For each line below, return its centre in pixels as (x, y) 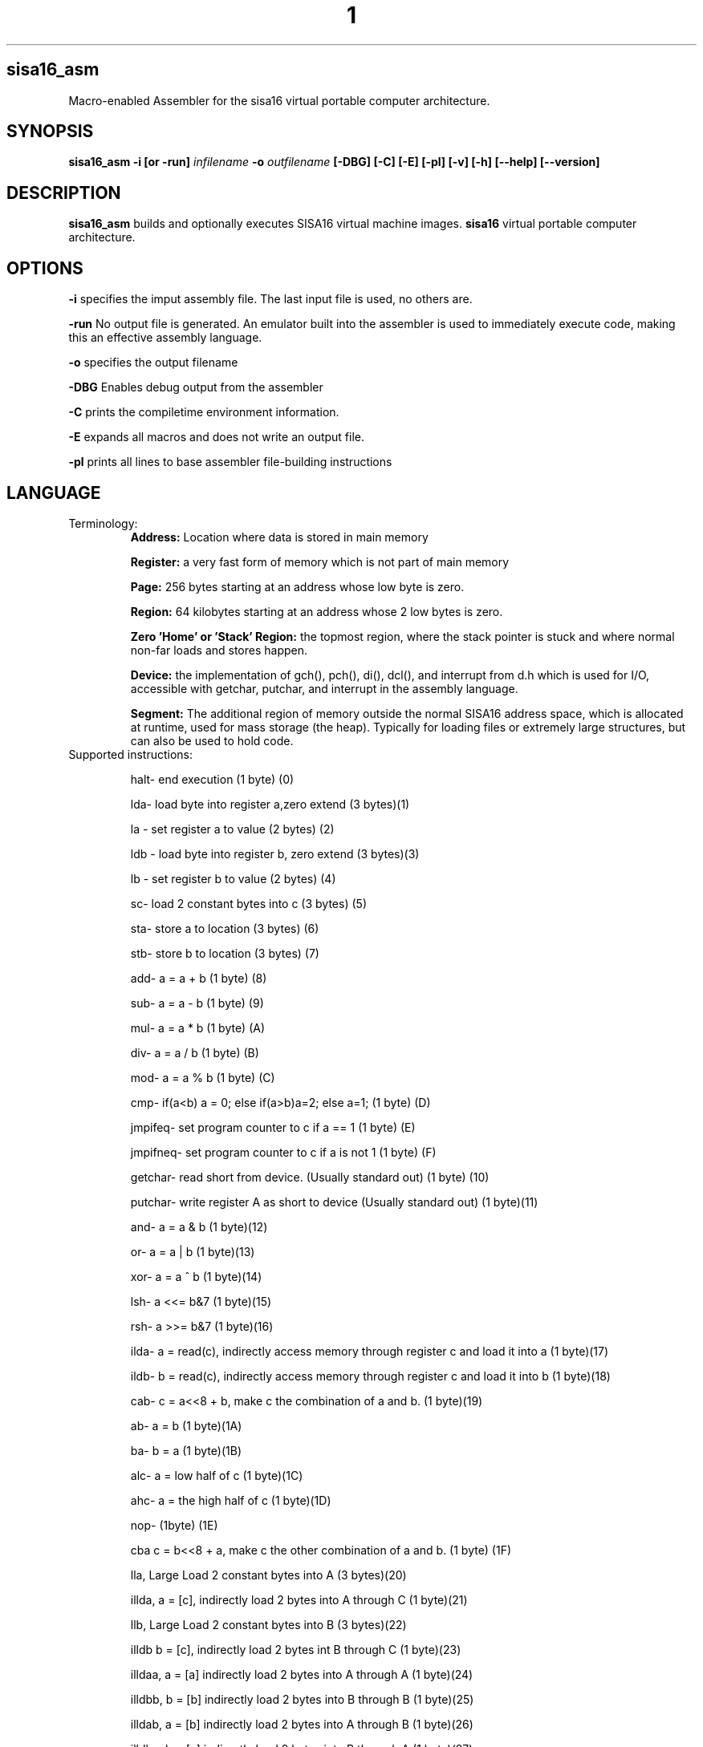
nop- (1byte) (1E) (174, 1525)
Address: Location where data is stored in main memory (279, 537)
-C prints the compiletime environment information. (204, 412)
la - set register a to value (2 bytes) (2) (232, 829)
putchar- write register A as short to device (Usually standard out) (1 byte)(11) (334, 1202)
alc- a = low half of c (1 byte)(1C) (217, 1475)
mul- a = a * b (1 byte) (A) (197, 1028)
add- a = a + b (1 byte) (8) (199, 978)
